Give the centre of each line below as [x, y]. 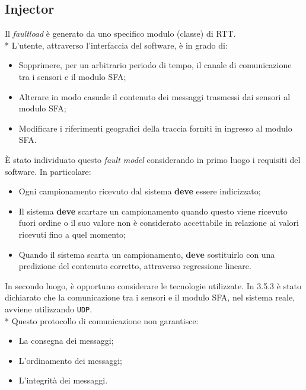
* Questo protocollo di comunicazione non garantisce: [102, 320]
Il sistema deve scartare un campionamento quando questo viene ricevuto [153, 211]
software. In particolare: [48, 171]
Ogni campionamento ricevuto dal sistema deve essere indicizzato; [140, 191]
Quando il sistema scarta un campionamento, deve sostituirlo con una [147, 254]
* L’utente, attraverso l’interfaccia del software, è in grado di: [116, 45]
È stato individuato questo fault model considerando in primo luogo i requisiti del [153, 159]
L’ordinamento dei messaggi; [71, 360]
